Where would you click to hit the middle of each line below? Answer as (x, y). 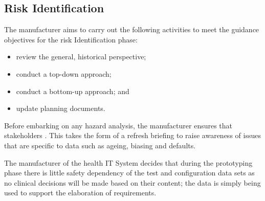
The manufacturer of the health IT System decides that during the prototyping (128, 162)
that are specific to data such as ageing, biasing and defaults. (100, 145)
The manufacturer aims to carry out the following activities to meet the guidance (132, 29)
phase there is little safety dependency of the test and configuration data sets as (129, 173)
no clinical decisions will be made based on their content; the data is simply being (132, 182)
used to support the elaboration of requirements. (80, 193)
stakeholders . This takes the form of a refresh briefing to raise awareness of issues (132, 135)
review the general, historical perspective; (81, 57)
